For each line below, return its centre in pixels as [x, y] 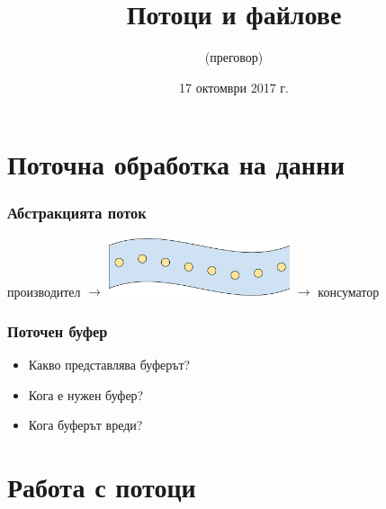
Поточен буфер [58, 330]
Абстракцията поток [77, 213]
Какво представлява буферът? [109, 365]
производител [44, 291]
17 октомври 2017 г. [234, 87]
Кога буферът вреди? [85, 425]
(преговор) [234, 57]
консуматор [349, 291]
